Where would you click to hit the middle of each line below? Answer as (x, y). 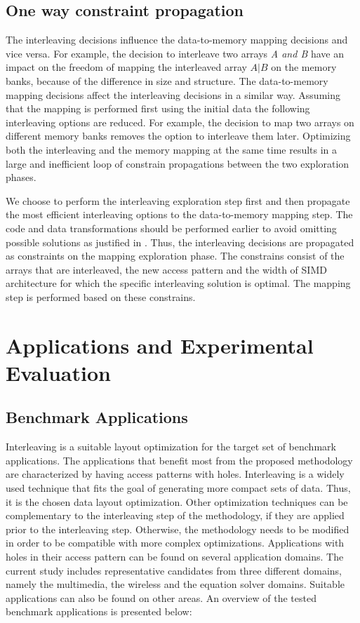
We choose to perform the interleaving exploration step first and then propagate (178, 200)
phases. (21, 177)
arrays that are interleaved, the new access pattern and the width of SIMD (166, 269)
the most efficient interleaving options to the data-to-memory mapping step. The (179, 214)
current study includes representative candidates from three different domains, (174, 570)
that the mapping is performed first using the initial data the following (158, 108)
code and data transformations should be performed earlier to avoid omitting (171, 228)
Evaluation (58, 372)
